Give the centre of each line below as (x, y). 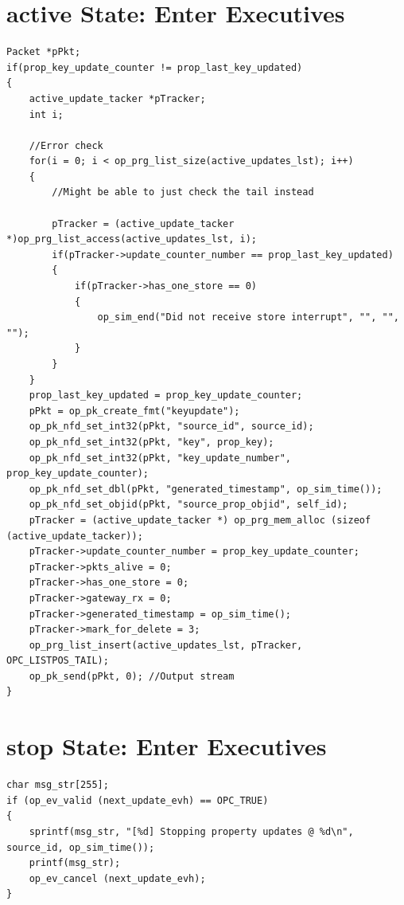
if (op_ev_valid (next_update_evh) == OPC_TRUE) (138, 800)
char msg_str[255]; (58, 785)
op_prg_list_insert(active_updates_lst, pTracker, (166, 645)
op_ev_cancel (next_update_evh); (117, 878)
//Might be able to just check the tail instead (183, 192)
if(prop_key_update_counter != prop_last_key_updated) (155, 67)
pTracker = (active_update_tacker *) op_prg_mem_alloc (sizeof (200, 520)
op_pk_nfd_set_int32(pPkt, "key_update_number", (160, 458)
